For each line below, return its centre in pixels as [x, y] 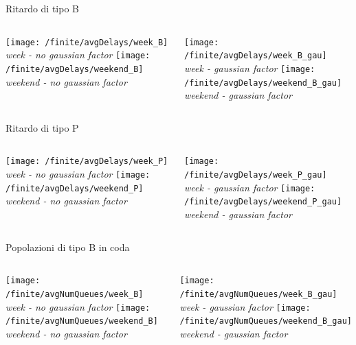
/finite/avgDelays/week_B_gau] [256, 56]
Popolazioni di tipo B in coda [68, 247]
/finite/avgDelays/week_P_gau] [256, 175]
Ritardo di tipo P [42, 127]
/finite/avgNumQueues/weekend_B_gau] [266, 321]
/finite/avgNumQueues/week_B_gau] [258, 294]
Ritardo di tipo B [43, 8]
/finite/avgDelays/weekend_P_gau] [263, 202]
